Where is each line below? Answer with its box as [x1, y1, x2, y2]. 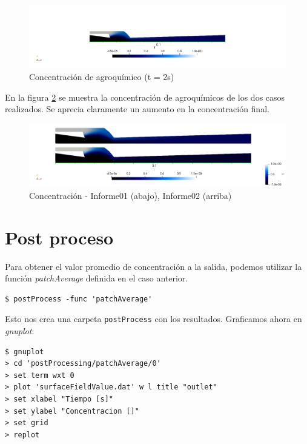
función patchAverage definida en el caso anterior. [5, 272, 188, 284]
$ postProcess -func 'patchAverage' [5, 294, 153, 303]
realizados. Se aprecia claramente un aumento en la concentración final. [5, 103, 269, 115]
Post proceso [5, 224, 114, 249]
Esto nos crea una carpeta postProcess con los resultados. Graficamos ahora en [5, 312, 302, 325]
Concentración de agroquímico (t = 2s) [29, 70, 174, 83]
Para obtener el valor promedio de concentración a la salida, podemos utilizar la [5, 260, 302, 272]
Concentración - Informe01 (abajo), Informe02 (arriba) [29, 189, 232, 201]
